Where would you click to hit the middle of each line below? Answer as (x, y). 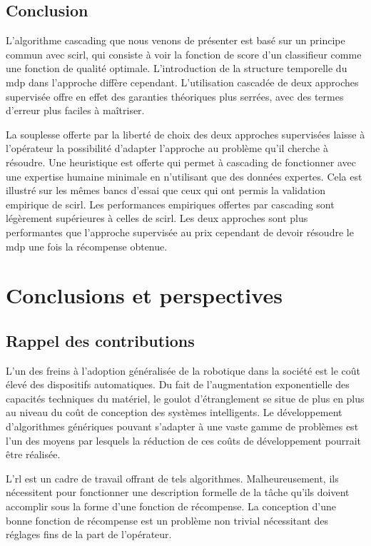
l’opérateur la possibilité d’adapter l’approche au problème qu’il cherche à (167, 148)
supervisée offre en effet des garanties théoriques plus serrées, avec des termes (175, 96)
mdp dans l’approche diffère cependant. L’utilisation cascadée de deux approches (182, 82)
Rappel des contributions (100, 340)
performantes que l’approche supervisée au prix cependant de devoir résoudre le (180, 232)
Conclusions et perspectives (144, 295)
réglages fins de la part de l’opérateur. (89, 534)
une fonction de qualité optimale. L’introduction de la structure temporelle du (177, 68)
